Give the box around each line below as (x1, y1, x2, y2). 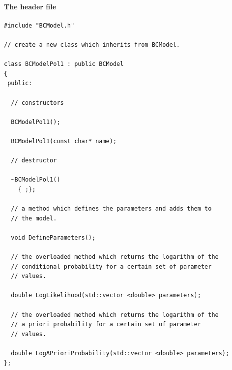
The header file (4, 1, 57, 11)
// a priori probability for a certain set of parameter (11, 321, 201, 328)
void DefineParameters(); (11, 234, 96, 241)
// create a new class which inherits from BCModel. (4, 41, 180, 48)
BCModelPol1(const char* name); (11, 137, 117, 145)
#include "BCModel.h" (4, 22, 75, 29)
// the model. (11, 215, 57, 222)
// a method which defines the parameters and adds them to (11, 205, 212, 213)
